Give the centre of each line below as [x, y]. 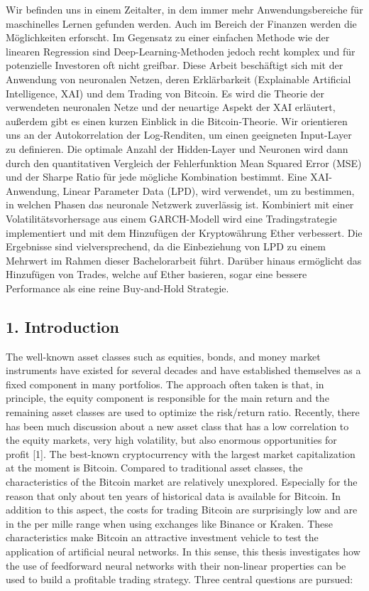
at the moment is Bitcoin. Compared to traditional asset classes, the [154, 468]
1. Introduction [62, 326]
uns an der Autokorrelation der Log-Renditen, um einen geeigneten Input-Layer [179, 135]
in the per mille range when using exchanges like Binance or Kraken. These [169, 523]
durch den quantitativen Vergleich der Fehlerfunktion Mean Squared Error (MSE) [184, 163]
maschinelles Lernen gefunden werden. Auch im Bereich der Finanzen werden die [181, 23]
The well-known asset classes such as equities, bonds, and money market [163, 356]
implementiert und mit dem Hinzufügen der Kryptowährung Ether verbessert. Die [184, 232]
